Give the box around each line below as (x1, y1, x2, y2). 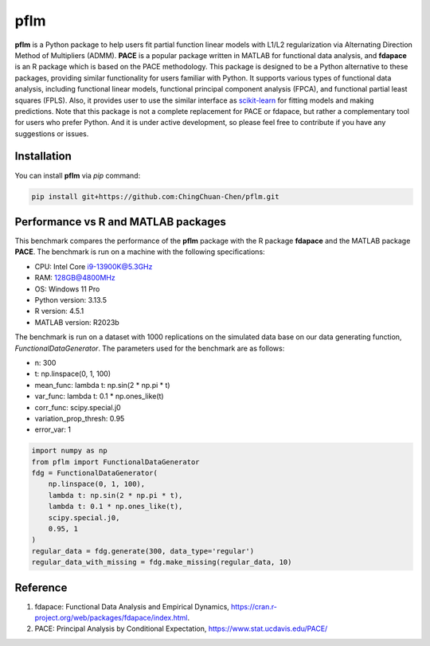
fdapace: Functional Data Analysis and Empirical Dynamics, (34, 601, 230, 611)
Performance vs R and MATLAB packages (14, 215, 226, 229)
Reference (14, 581, 68, 594)
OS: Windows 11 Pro (34, 284, 100, 294)
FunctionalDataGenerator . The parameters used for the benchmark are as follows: (14, 343, 285, 353)
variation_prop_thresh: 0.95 (34, 413, 125, 423)
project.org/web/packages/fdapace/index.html (34, 613, 188, 623)
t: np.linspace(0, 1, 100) (34, 369, 111, 378)
